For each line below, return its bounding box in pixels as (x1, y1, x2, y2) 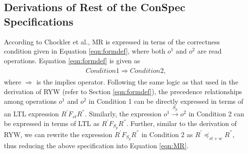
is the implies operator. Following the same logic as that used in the (36, 77, 238, 87)
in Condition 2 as (141, 129, 193, 139)
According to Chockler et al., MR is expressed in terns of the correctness (4, 36, 220, 46)
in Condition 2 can (188, 109, 245, 119)
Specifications (4, 14, 74, 28)
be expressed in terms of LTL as (4, 118, 99, 128)
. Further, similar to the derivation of (126, 118, 237, 128)
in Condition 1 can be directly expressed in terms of (88, 96, 244, 106)
